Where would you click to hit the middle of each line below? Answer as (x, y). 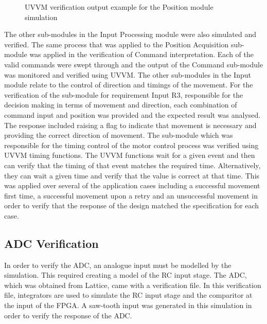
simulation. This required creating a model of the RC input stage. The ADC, (126, 275)
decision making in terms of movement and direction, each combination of (121, 105)
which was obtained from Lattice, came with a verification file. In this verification (133, 285)
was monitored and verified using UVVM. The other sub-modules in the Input (128, 74)
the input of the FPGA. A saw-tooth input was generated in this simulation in (128, 305)
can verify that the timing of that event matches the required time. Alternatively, (132, 165)
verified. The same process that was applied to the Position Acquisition (117, 44)
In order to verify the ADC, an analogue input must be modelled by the (118, 265)
